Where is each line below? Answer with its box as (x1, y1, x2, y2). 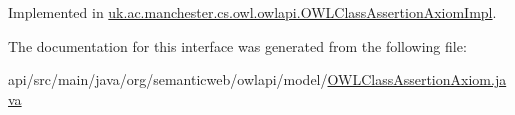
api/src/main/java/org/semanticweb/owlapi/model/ (8, 69, 328, 90)
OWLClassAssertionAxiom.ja (327, 69, 507, 90)
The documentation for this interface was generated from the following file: (8, 35, 467, 56)
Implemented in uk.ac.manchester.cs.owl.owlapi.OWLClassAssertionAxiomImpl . (8, 2, 497, 22)
